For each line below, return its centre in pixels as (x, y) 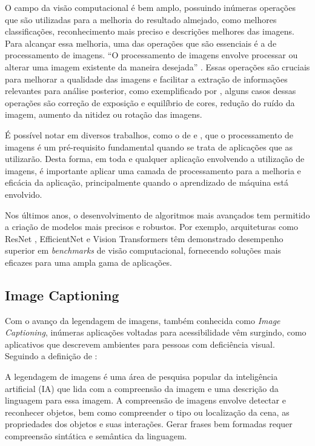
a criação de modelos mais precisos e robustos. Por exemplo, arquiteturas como (151, 227)
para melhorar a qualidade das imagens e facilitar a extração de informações (146, 79)
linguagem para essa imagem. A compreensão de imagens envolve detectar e (145, 400)
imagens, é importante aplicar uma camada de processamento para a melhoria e (153, 170)
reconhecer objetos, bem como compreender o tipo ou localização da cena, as (147, 412)
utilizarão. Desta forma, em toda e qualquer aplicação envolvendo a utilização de (155, 159)
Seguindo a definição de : (51, 356)
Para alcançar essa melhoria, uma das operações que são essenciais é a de (141, 43)
